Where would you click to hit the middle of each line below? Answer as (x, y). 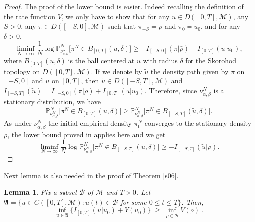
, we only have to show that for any (115, 16)
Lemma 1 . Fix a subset (41, 192)
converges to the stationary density (198, 123)
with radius (160, 60)
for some (133, 201)
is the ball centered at (101, 60)
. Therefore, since (171, 90)
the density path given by (190, 71)
